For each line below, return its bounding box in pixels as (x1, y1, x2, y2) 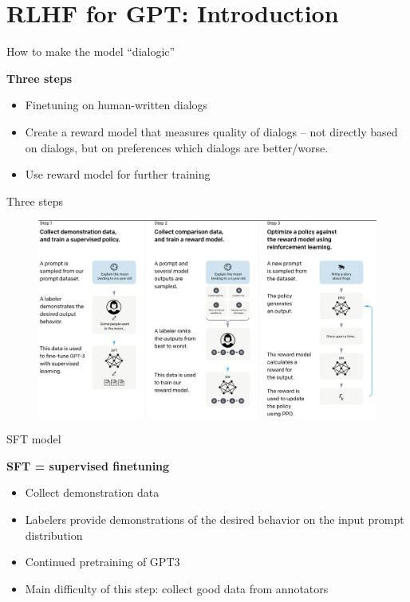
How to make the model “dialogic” (6, 43, 175, 60)
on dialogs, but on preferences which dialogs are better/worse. (25, 139, 329, 155)
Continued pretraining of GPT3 (25, 553, 180, 570)
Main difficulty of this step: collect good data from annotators (25, 580, 329, 596)
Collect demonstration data (25, 484, 160, 501)
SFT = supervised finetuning (6, 457, 170, 474)
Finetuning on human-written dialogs (25, 96, 208, 113)
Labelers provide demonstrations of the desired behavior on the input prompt (25, 511, 404, 528)
